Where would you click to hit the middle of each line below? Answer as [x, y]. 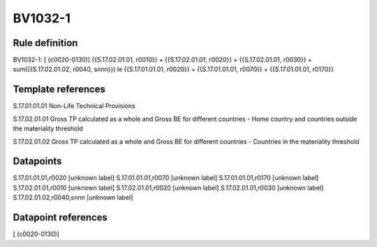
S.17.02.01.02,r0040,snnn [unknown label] [73, 197]
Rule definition [45, 43]
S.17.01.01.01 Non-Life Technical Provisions [74, 106]
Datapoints [37, 162]
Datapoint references [60, 217]
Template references [59, 90]
